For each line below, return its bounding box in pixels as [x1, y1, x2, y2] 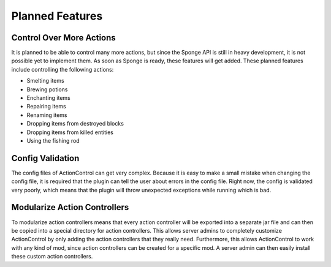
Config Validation [11, 153, 80, 164]
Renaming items [26, 111, 67, 119]
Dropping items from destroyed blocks [26, 120, 124, 127]
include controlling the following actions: [11, 66, 114, 73]
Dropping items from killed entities [26, 129, 113, 136]
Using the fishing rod [26, 137, 80, 144]
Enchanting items [26, 94, 70, 102]
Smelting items [26, 77, 64, 85]
